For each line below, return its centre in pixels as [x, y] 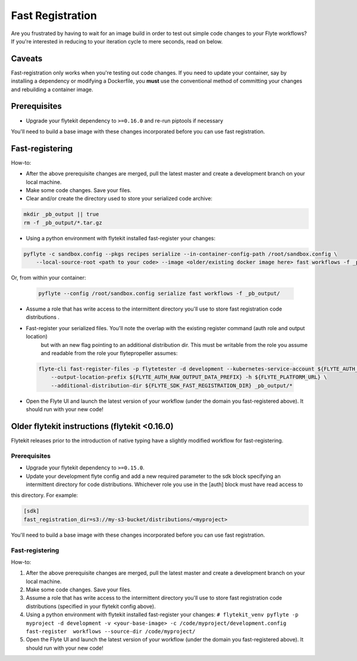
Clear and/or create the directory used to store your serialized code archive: [119, 199]
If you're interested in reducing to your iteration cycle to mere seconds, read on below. [117, 41]
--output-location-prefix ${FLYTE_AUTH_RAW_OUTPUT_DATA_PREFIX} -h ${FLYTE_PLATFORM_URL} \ [189, 377]
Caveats [27, 59]
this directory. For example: [45, 495]
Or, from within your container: [48, 278]
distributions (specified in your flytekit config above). [91, 606]
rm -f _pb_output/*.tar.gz [63, 223]
